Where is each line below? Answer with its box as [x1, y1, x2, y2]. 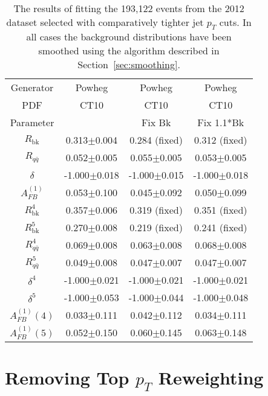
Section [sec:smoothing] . [77, 57, 180, 72]
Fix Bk [141, 115, 171, 130]
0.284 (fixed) [129, 133, 183, 147]
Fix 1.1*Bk [197, 115, 244, 130]
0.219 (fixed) [129, 220, 183, 235]
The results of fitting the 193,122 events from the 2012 [13, 1, 244, 15]
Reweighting [158, 365, 264, 390]
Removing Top [5, 365, 129, 390]
